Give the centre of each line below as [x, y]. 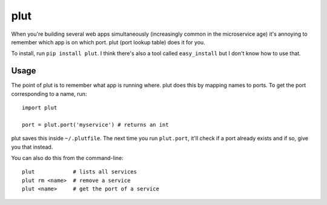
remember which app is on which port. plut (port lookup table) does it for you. [108, 42]
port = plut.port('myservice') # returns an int [95, 125]
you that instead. [32, 147]
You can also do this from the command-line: [67, 158]
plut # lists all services [80, 172]
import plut [40, 108]
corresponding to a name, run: [49, 93]
